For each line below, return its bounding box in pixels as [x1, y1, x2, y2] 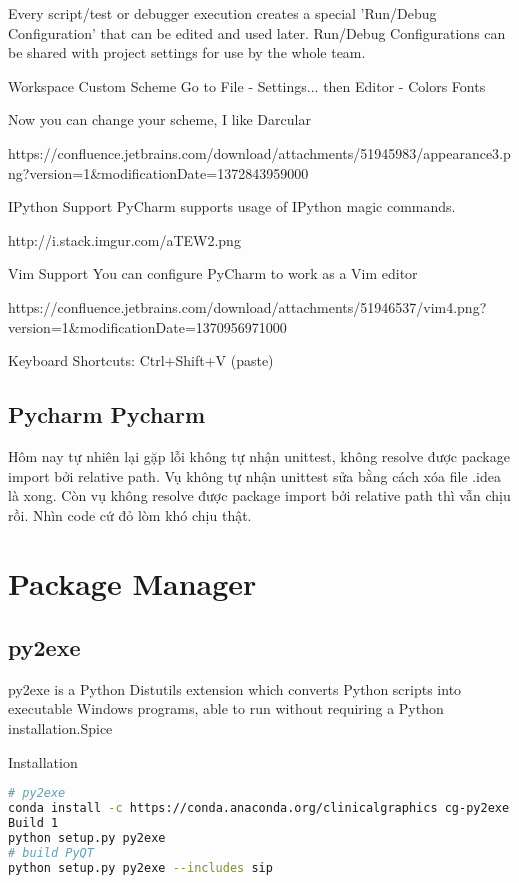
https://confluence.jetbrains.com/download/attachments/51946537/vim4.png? [8, 296, 487, 317]
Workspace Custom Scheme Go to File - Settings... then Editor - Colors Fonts [8, 75, 486, 96]
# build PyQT [8, 845, 94, 860]
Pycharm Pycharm [8, 399, 206, 430]
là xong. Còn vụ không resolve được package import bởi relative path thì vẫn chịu [8, 485, 511, 506]
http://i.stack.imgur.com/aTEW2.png [8, 229, 241, 250]
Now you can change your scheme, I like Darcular [8, 109, 311, 130]
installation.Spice [8, 718, 113, 739]
